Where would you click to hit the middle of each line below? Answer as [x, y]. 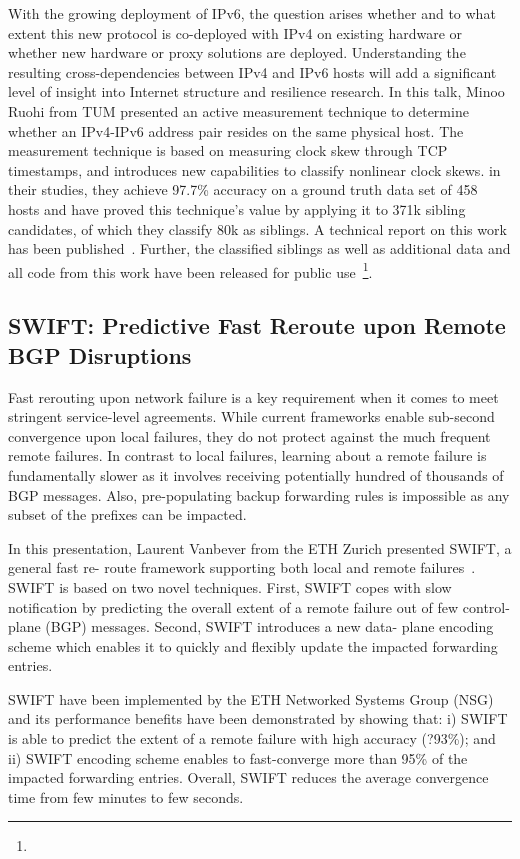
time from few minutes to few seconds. [126, 796]
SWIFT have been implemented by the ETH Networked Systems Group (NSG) [251, 698]
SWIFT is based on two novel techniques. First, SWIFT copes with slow [230, 586]
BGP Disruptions [100, 354]
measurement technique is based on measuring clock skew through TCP [228, 150]
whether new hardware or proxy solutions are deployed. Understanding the [237, 52]
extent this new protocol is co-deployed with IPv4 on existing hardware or [235, 32]
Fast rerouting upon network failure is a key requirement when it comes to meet [253, 396]
